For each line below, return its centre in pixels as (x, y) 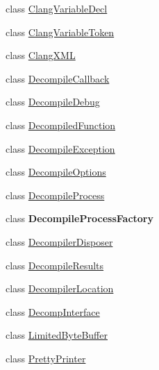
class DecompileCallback (58, 78)
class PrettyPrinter (46, 358)
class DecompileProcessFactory (80, 218)
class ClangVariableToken (60, 32)
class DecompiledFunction (61, 125)
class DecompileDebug (53, 102)
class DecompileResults (55, 265)
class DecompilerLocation (60, 288)
